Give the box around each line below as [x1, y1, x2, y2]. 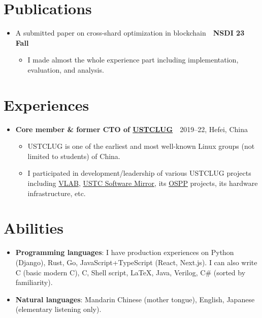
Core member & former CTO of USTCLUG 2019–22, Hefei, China [15, 123, 248, 134]
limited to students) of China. [27, 150, 120, 161]
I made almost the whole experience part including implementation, [27, 54, 239, 65]
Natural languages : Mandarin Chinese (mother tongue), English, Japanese [15, 294, 255, 304]
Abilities [4, 217, 63, 238]
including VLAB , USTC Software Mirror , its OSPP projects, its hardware [27, 178, 258, 188]
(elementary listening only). [15, 304, 102, 314]
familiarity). [15, 277, 53, 288]
